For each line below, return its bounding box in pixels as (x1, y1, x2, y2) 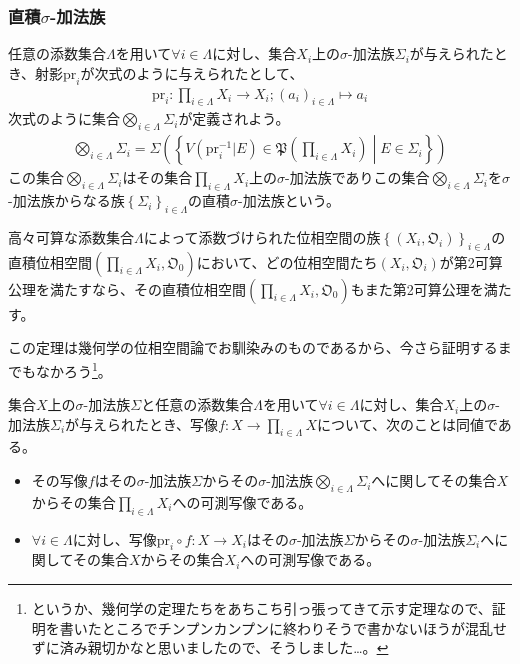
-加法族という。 (238, 190, 340, 211)
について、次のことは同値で (317, 413, 498, 434)
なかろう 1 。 (35, 357, 112, 381)
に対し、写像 (72, 528, 157, 549)
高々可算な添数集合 (8, 226, 134, 247)
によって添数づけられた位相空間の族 (143, 226, 381, 247)
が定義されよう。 (178, 108, 290, 129)
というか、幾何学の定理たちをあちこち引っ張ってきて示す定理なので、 (31, 598, 492, 619)
